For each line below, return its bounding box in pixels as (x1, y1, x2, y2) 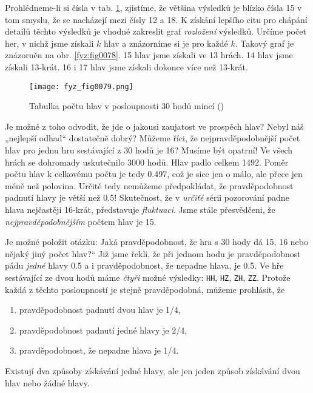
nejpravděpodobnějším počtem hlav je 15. (5, 215, 156, 227)
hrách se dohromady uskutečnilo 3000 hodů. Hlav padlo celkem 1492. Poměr (5, 155, 289, 168)
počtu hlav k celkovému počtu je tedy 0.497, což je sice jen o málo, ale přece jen (5, 167, 303, 180)
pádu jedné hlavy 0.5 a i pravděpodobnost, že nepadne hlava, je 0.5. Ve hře (5, 259, 284, 272)
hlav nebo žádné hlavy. (5, 376, 90, 389)
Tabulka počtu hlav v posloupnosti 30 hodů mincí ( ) (29, 99, 224, 112)
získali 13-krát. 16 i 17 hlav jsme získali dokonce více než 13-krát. (5, 60, 248, 73)
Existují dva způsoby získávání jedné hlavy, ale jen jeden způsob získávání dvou (5, 364, 300, 377)
